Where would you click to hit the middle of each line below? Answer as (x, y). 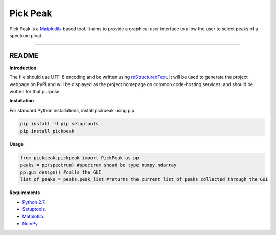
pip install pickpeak (47, 131)
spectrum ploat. (26, 35)
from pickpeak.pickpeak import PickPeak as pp (79, 158)
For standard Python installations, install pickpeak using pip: (73, 110)
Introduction (23, 68)
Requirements (25, 193)
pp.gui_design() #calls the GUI (61, 172)
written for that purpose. (35, 92)
